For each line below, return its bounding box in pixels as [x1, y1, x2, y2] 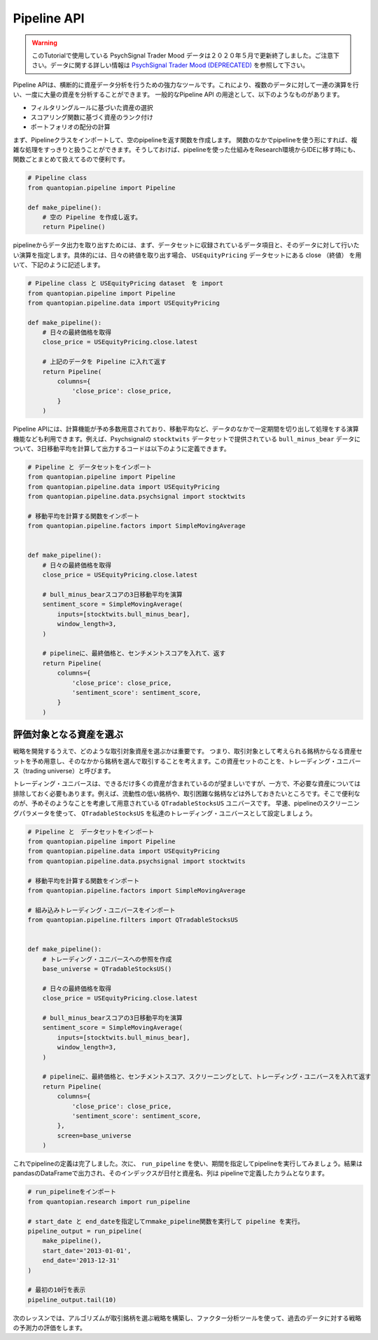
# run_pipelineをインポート [27, 1188, 117, 1196]
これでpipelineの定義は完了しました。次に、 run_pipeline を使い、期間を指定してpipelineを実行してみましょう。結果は [13, 1159, 363, 1168]
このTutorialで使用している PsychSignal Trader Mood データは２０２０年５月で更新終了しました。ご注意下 [31, 51, 339, 60]
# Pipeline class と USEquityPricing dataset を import [27, 279, 224, 287]
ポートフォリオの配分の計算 [30, 123, 111, 131]
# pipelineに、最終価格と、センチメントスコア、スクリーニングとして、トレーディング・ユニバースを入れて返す [42, 1072, 371, 1081]
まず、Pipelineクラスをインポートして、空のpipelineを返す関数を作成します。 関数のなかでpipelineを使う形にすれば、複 [13, 135, 358, 144]
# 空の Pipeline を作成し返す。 [42, 214, 142, 221]
